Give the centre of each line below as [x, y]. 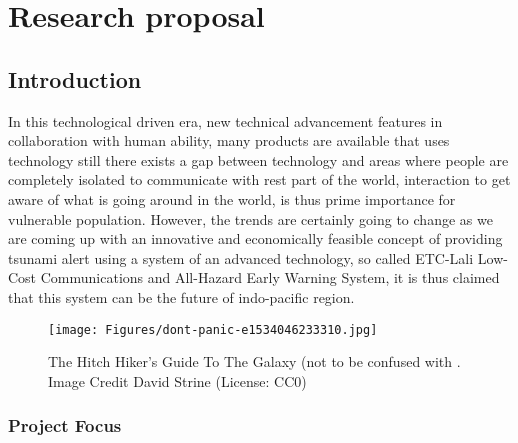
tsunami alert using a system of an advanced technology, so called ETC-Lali [241, 257]
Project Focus [65, 425]
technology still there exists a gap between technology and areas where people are [258, 159]
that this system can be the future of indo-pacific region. [181, 296]
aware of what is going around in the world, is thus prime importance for [232, 198]
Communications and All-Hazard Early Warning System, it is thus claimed [270, 277]
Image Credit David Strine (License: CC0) [177, 380]
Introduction [75, 78]
